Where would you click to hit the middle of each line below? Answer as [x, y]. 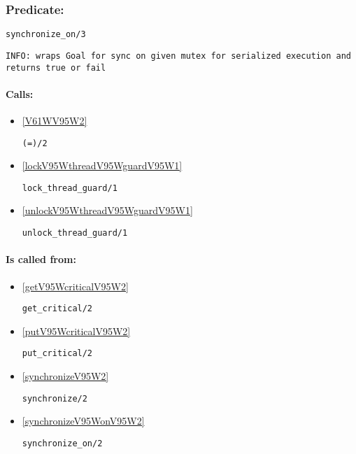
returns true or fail [56, 68]
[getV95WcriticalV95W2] [75, 286]
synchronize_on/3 [46, 35]
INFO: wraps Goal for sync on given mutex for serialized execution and [178, 56]
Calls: [20, 93]
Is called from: [41, 259]
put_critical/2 [57, 354]
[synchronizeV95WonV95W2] [83, 421]
